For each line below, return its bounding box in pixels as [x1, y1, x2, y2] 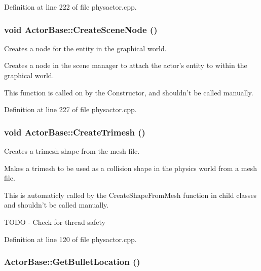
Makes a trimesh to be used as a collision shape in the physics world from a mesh [4, 162, 257, 173]
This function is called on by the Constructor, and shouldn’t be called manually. [4, 87, 253, 97]
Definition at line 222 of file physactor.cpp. [4, 2, 137, 12]
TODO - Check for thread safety [4, 216, 105, 227]
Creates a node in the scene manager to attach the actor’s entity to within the [4, 60, 247, 71]
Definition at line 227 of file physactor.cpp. [4, 104, 137, 115]
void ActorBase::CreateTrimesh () [4, 125, 145, 138]
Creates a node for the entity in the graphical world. [4, 43, 167, 53]
